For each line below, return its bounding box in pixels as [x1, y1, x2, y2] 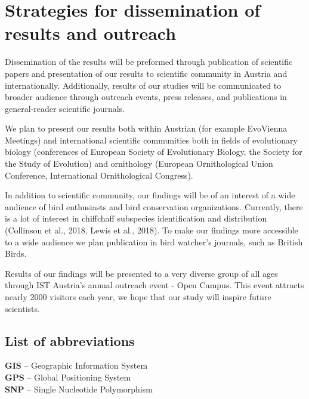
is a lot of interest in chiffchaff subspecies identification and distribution [5, 212, 267, 225]
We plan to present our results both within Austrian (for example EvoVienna [5, 122, 288, 135]
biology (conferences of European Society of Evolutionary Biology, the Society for [5, 145, 302, 158]
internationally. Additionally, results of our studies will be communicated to [5, 79, 282, 91]
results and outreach [5, 21, 177, 45]
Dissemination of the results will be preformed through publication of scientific [5, 55, 293, 68]
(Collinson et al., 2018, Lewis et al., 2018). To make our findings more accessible [5, 224, 298, 236]
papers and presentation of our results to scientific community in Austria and [5, 67, 288, 79]
